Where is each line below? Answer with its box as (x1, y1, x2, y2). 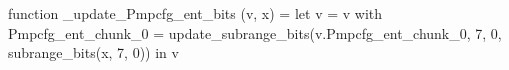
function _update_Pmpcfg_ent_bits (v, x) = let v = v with (8, 3, 383, 23)
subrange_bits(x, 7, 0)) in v (8, 42, 179, 63)
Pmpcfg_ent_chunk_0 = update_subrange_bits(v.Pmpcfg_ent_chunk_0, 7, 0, (8, 22, 502, 43)
